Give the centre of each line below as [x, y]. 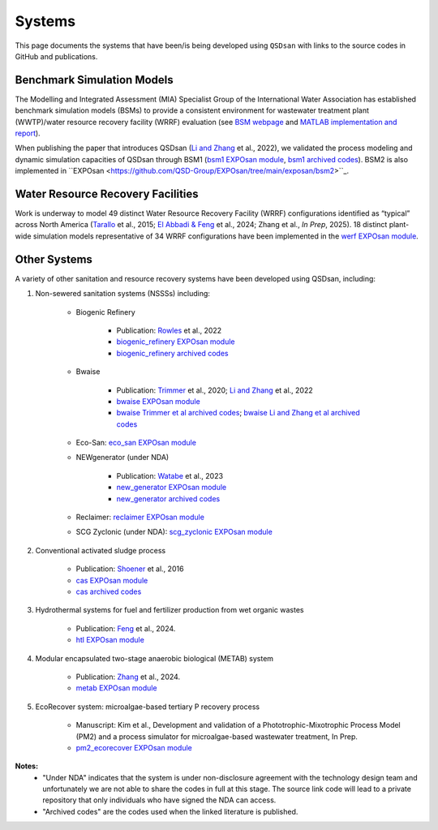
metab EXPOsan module [116, 688]
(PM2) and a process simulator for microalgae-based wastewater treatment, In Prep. [217, 736]
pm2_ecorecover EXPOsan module [134, 747]
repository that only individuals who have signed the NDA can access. [159, 800]
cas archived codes [109, 591]
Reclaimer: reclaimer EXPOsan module [140, 517]
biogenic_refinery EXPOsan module [176, 342]
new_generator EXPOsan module [172, 488]
